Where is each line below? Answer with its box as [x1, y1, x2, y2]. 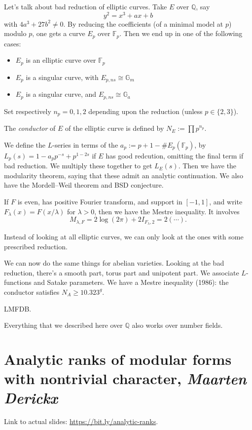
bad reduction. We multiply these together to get [4, 160, 152, 171]
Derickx [4, 388, 58, 408]
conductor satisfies [4, 286, 60, 297]
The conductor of [4, 123, 56, 133]
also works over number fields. [132, 320, 223, 330]
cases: [4, 38, 21, 48]
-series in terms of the [52, 139, 118, 150]
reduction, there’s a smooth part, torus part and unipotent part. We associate [4, 267, 239, 277]
